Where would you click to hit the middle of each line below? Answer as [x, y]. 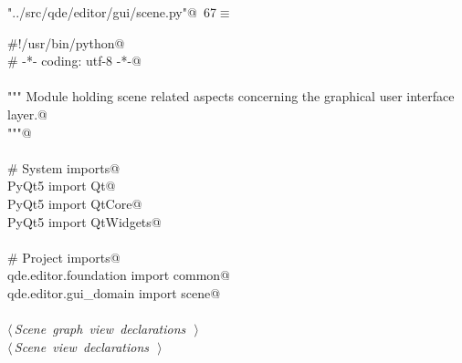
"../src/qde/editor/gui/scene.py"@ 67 [112, 12]
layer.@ [27, 114]
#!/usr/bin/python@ [66, 42]
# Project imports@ [64, 257]
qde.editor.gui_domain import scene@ [114, 292]
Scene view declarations [82, 346]
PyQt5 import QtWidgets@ [84, 221]
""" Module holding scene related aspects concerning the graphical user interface [231, 96]
